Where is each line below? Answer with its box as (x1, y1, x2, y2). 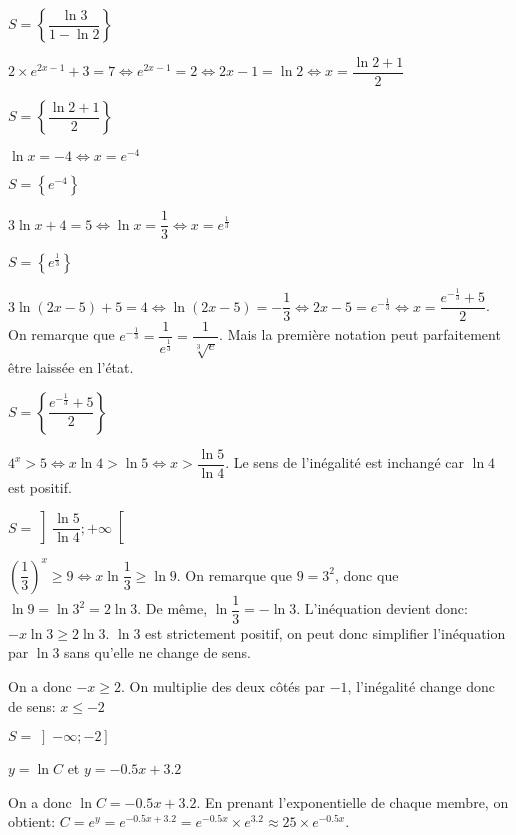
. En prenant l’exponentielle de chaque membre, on (196, 791, 509, 812)
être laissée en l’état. (8, 357, 134, 378)
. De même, (137, 598, 208, 619)
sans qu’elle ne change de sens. (64, 642, 251, 663)
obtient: (8, 811, 56, 832)
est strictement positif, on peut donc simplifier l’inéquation (145, 622, 506, 643)
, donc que (335, 564, 399, 585)
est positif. (8, 476, 72, 497)
